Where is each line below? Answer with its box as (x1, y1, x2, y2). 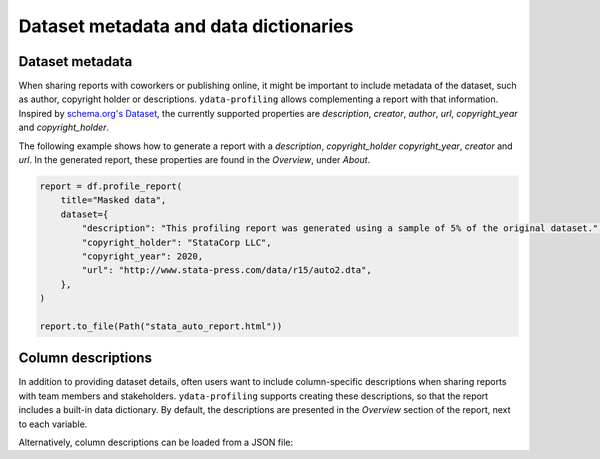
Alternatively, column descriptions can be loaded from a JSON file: (18, 436, 294, 448)
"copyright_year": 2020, (81, 250, 204, 262)
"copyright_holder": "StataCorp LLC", (81, 236, 272, 248)
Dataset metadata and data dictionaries (18, 15, 354, 37)
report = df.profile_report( (39, 181, 183, 192)
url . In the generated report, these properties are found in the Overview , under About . (18, 154, 371, 166)
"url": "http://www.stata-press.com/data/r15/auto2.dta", (81, 265, 372, 276)
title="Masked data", (60, 195, 167, 206)
